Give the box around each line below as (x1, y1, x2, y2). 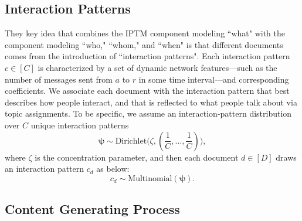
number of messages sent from (5, 73, 113, 85)
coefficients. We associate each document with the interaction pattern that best (5, 84, 290, 97)
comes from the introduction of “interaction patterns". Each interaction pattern (5, 50, 290, 62)
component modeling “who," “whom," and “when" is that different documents (5, 38, 283, 50)
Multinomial (128, 174, 172, 183)
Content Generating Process (5, 200, 180, 218)
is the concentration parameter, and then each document (35, 151, 239, 163)
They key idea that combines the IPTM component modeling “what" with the (5, 27, 285, 39)
